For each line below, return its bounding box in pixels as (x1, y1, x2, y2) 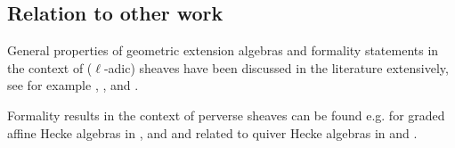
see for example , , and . (7, 76, 139, 95)
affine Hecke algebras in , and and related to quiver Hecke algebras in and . (7, 123, 418, 142)
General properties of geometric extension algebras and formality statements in (7, 41, 439, 60)
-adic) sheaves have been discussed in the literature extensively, (103, 58, 449, 77)
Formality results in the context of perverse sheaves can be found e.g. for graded (7, 105, 445, 124)
